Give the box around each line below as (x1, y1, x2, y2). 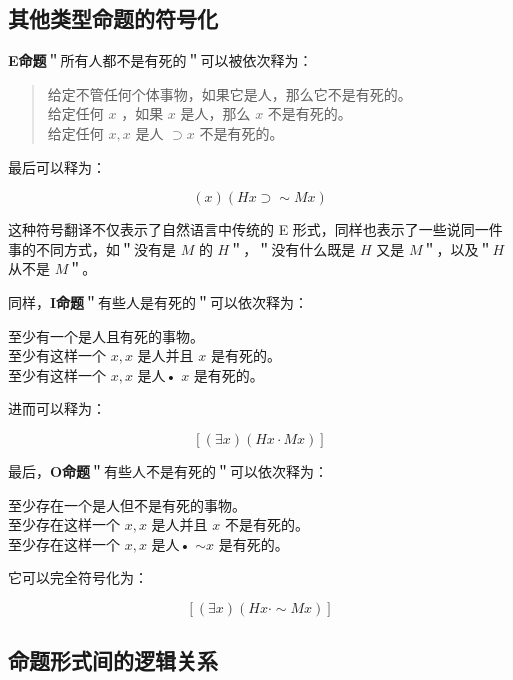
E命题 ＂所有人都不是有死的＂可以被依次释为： (8, 50, 313, 71)
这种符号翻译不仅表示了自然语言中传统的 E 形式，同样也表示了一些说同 (8, 219, 475, 240)
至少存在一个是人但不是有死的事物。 (8, 494, 246, 515)
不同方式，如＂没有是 (35, 238, 176, 259)
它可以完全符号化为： (8, 567, 148, 588)
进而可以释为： (8, 398, 106, 419)
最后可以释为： (8, 156, 106, 177)
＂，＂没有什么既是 (229, 238, 356, 259)
